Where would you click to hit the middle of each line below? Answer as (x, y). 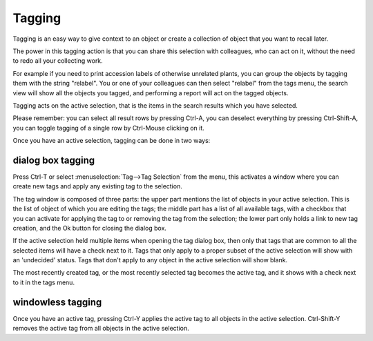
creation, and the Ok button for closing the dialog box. (90, 228)
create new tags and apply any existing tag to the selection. (97, 186)
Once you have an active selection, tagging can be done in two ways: (112, 141)
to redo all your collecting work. (58, 61)
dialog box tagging (54, 160)
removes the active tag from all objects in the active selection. (101, 329)
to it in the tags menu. (44, 282)
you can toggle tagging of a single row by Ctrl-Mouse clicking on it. (109, 128)
